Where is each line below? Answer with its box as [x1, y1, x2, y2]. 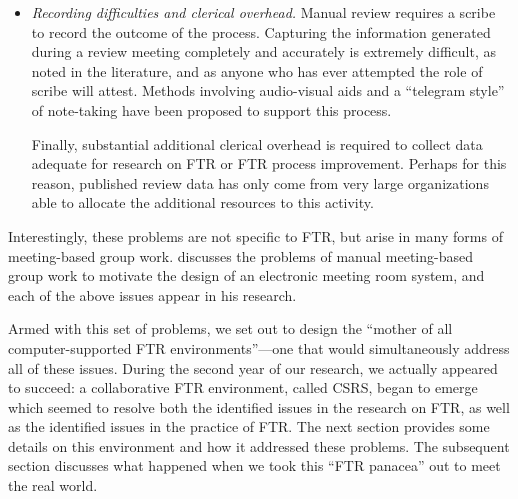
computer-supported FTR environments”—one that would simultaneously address [8, 337, 510, 358]
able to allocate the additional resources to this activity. [31, 192, 374, 213]
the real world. [8, 475, 98, 496]
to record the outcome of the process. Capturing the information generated [31, 21, 491, 42]
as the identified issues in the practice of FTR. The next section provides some [8, 416, 490, 437]
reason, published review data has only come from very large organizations [31, 172, 489, 193]
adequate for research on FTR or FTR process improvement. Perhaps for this [31, 153, 507, 174]
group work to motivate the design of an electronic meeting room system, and [8, 265, 485, 286]
